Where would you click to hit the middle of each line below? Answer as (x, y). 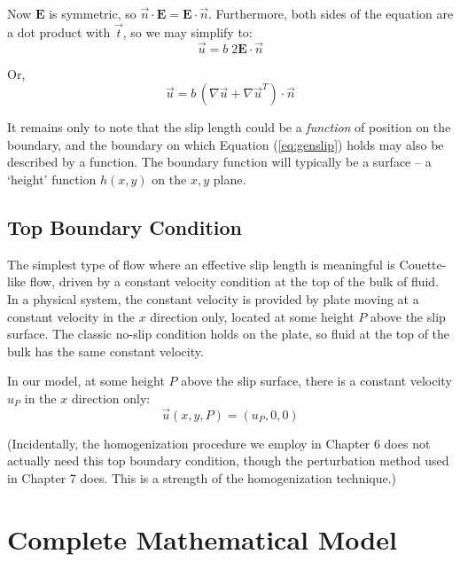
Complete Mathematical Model (202, 539)
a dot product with (59, 31)
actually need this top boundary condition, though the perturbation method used (228, 461)
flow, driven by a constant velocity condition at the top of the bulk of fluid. (234, 281)
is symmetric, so (93, 13)
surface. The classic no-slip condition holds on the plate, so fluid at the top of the (229, 334)
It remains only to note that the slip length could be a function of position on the (229, 127)
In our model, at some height (86, 381)
